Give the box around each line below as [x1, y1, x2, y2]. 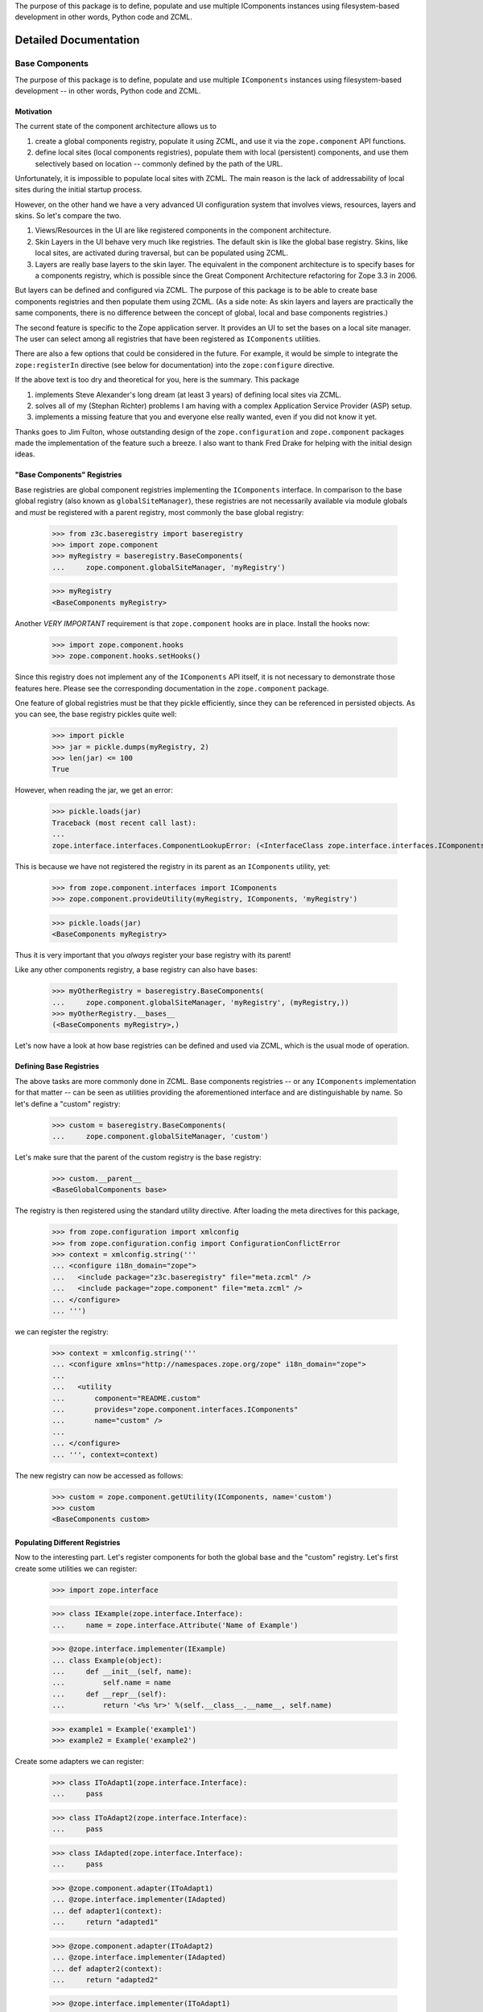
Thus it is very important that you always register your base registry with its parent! [14, 950, 291, 959]
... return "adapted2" [52, 1975, 159, 1984]
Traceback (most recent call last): [52, 818, 197, 827]
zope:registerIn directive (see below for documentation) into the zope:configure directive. [14, 360, 335, 369]
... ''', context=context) [52, 1449, 159, 1459]
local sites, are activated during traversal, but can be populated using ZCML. [35, 248, 289, 258]
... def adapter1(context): [52, 1906, 163, 1915]
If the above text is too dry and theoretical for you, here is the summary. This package [14, 375, 299, 385]
